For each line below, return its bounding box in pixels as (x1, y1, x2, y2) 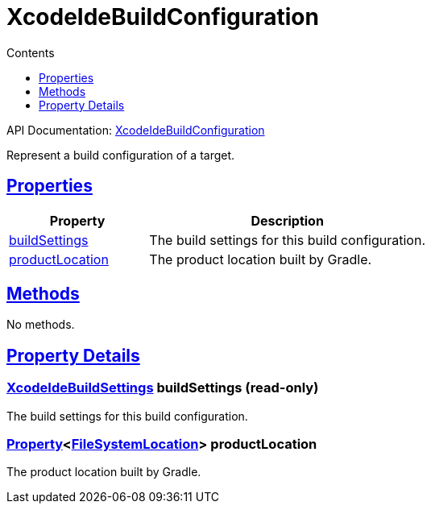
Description (251, 212, 324, 229)
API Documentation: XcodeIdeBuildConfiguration (6, 122, 265, 137)
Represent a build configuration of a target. (6, 147, 235, 162)
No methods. (6, 317, 75, 332)
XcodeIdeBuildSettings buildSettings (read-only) (6, 379, 319, 396)
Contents (6, 45, 55, 60)
